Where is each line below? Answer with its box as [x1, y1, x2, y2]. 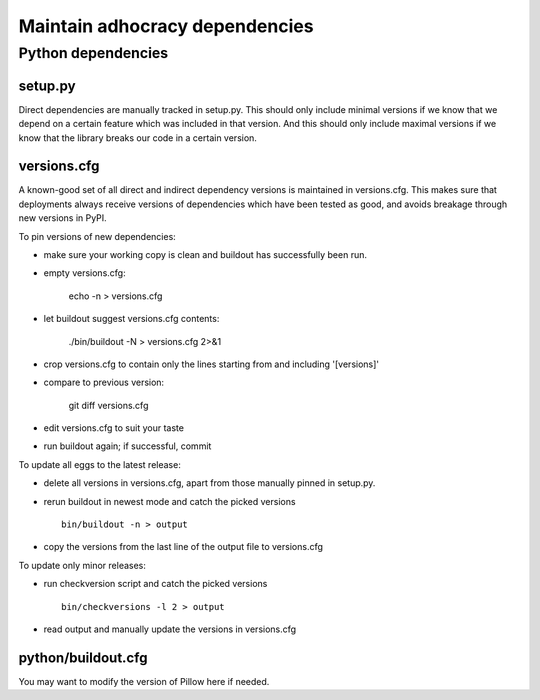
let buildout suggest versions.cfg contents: [43, 313, 220, 325]
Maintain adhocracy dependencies [18, 15, 314, 37]
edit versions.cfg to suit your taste [43, 422, 185, 434]
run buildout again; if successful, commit [43, 440, 212, 452]
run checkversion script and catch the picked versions [43, 578, 268, 590]
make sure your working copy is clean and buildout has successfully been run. [43, 248, 367, 260]
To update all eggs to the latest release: [18, 458, 182, 470]
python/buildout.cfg [18, 649, 148, 666]
